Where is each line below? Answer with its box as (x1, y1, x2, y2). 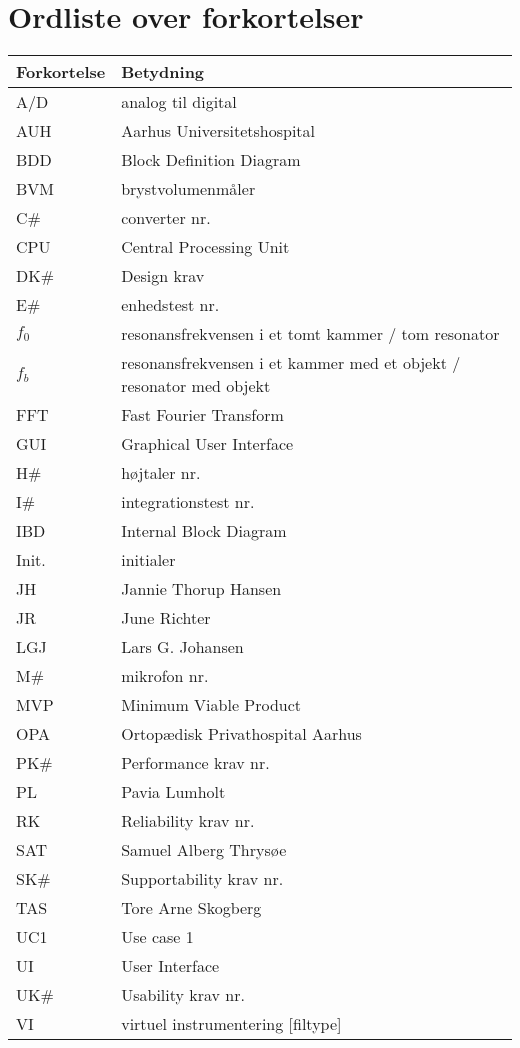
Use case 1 (121, 925, 194, 949)
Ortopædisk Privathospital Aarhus (121, 722, 362, 746)
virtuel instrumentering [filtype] (121, 1012, 342, 1036)
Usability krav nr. (121, 983, 245, 1007)
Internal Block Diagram (121, 519, 287, 543)
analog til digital (121, 90, 237, 114)
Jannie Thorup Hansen (121, 577, 282, 601)
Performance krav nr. (121, 751, 270, 775)
